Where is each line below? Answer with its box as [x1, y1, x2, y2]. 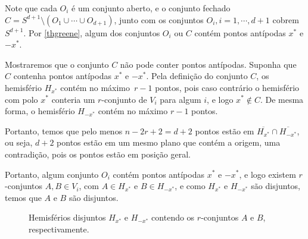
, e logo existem [239, 168, 296, 180]
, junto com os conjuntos [114, 13, 204, 26]
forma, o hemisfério [5, 105, 75, 117]
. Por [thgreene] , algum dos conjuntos [23, 26, 160, 39]
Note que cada [5, 2, 57, 14]
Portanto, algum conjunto [5, 168, 99, 180]
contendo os [151, 211, 195, 224]
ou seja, [5, 136, 33, 149]
